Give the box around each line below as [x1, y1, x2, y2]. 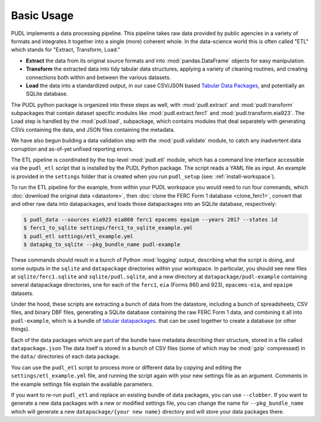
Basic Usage [11, 9, 74, 22]
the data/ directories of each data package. [11, 353, 121, 360]
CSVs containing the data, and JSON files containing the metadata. [11, 126, 175, 133]
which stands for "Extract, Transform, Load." [11, 46, 121, 53]
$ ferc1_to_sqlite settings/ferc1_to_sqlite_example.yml [23, 224, 193, 231]
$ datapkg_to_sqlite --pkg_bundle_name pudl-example [23, 241, 181, 248]
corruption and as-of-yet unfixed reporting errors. [11, 145, 134, 153]
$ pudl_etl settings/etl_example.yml [23, 233, 134, 240]
